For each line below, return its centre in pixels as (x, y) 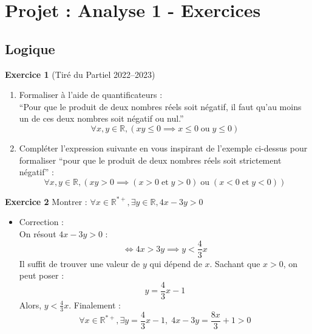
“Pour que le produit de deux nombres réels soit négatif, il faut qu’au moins (160, 106)
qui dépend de (176, 263)
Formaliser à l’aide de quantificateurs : (91, 95)
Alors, (30, 304)
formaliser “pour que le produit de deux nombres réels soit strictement (150, 160)
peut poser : (42, 275)
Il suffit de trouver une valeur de (80, 263)
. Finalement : (95, 304)
